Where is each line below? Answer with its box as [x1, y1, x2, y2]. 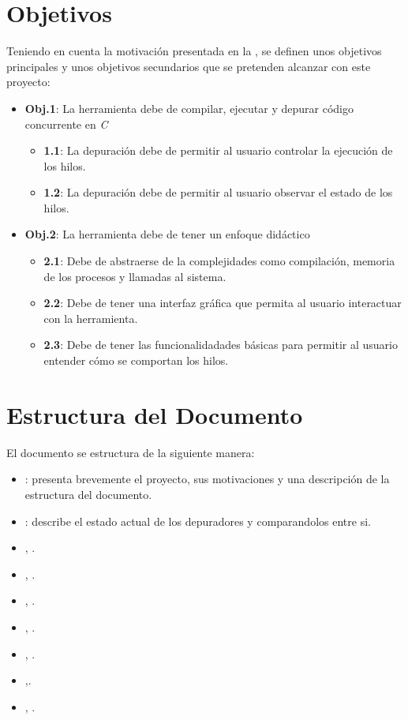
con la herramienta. [43, 309, 138, 326]
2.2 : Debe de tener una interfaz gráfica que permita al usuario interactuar [43, 294, 402, 311]
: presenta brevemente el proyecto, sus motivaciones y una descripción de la [24, 471, 390, 487]
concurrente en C [24, 115, 108, 132]
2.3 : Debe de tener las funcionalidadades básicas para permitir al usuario [43, 336, 398, 353]
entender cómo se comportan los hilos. [43, 352, 229, 369]
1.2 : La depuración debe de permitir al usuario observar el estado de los [43, 184, 393, 201]
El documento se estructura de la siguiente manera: [6, 444, 255, 460]
